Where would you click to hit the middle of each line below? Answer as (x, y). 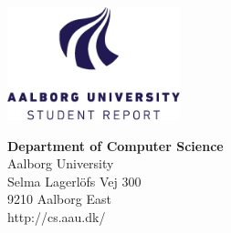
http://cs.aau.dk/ (57, 217)
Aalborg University (61, 163)
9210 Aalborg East (59, 199)
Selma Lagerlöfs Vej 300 (74, 181)
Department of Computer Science (115, 145)
